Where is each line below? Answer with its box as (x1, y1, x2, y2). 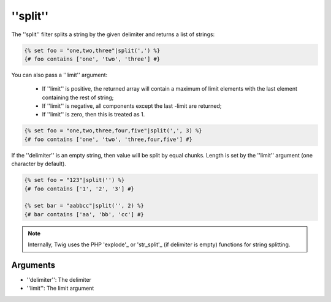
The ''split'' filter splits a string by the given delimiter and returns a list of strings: (11, 31, 215, 38)
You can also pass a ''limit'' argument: (11, 71, 108, 78)
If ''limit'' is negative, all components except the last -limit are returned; (42, 102, 222, 110)
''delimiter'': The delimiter (26, 276, 92, 284)
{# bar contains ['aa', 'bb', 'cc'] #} (24, 211, 144, 217)
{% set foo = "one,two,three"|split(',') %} (24, 47, 161, 54)
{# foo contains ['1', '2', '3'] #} (24, 185, 135, 192)
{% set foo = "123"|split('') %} (24, 176, 125, 184)
